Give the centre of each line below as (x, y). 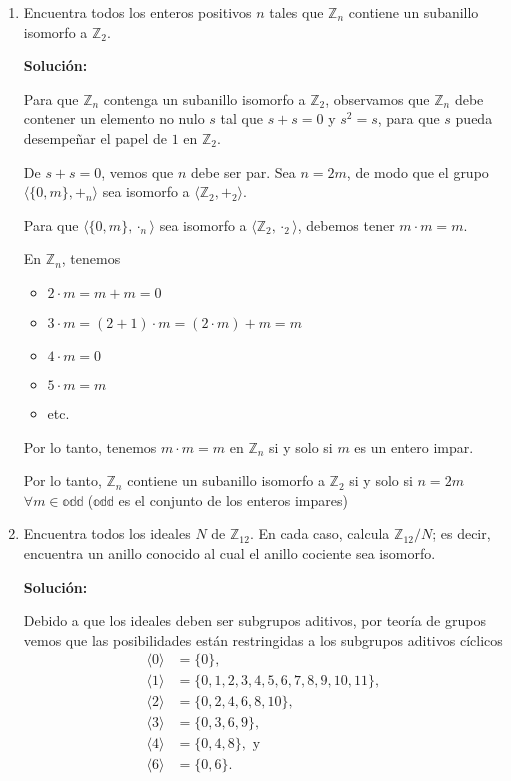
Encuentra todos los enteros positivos (137, 12)
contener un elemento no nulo (114, 118)
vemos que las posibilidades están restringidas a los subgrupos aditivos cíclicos (263, 639)
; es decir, (461, 533)
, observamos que (377, 98)
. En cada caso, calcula (319, 533)
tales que (296, 12)
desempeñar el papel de (95, 137)
